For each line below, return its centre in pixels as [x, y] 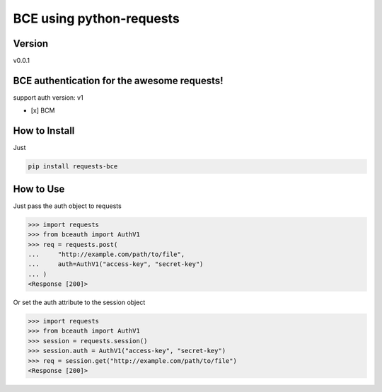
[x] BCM [43, 110]
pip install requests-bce [73, 167]
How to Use [39, 189]
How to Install [44, 131]
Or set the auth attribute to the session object [79, 302]
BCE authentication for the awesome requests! [118, 80]
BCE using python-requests [96, 18]
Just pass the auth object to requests [67, 206]
